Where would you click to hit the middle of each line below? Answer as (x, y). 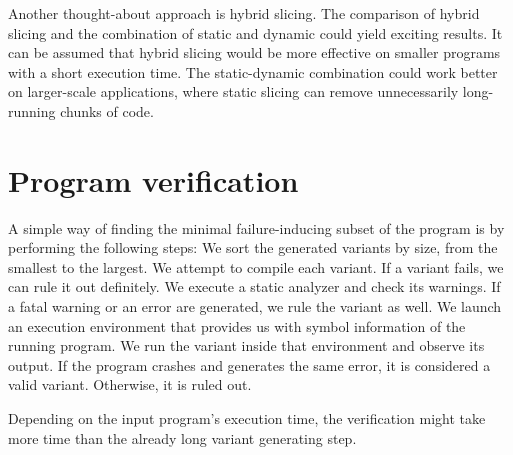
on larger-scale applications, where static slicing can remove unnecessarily (233, 91)
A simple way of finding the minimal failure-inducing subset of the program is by (256, 227)
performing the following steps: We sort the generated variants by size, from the (253, 247)
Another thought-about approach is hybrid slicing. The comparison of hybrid (244, 13)
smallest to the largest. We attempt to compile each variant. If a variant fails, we (256, 266)
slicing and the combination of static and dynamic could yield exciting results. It (255, 32)
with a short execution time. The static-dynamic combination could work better (253, 71)
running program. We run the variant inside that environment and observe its (246, 345)
